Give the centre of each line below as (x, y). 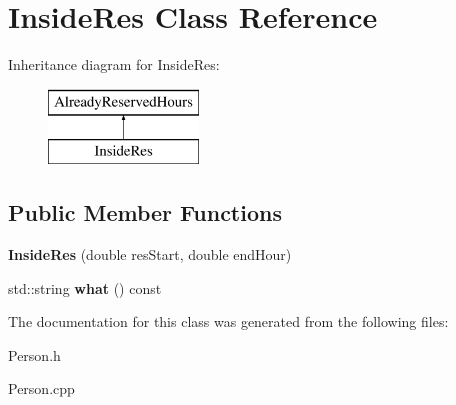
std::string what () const (85, 287)
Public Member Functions (145, 212)
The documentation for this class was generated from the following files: (228, 321)
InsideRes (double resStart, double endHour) (150, 254)
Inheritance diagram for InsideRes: (114, 64)
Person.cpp (41, 388)
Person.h (34, 354)
